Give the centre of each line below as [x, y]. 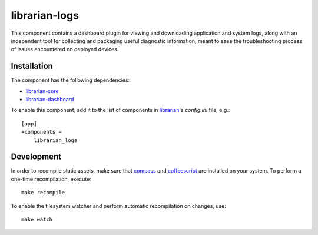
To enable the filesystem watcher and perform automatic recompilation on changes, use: [118, 206]
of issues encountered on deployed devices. [65, 49]
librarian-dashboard [50, 100]
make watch [37, 220]
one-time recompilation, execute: [51, 179]
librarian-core [42, 91]
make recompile [43, 193]
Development [36, 157]
